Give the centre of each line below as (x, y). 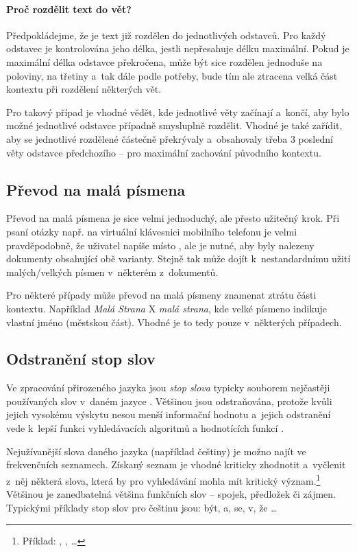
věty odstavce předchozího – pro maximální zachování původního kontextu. (164, 152)
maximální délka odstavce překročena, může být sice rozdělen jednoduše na (164, 61)
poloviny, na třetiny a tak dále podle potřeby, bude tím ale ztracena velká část (172, 75)
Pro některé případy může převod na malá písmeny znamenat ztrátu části (161, 295)
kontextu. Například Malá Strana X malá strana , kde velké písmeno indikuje (167, 308)
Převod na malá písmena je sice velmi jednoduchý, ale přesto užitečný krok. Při (173, 218)
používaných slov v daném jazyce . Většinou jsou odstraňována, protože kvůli (169, 401)
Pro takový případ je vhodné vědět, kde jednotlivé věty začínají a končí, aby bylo (178, 112)
